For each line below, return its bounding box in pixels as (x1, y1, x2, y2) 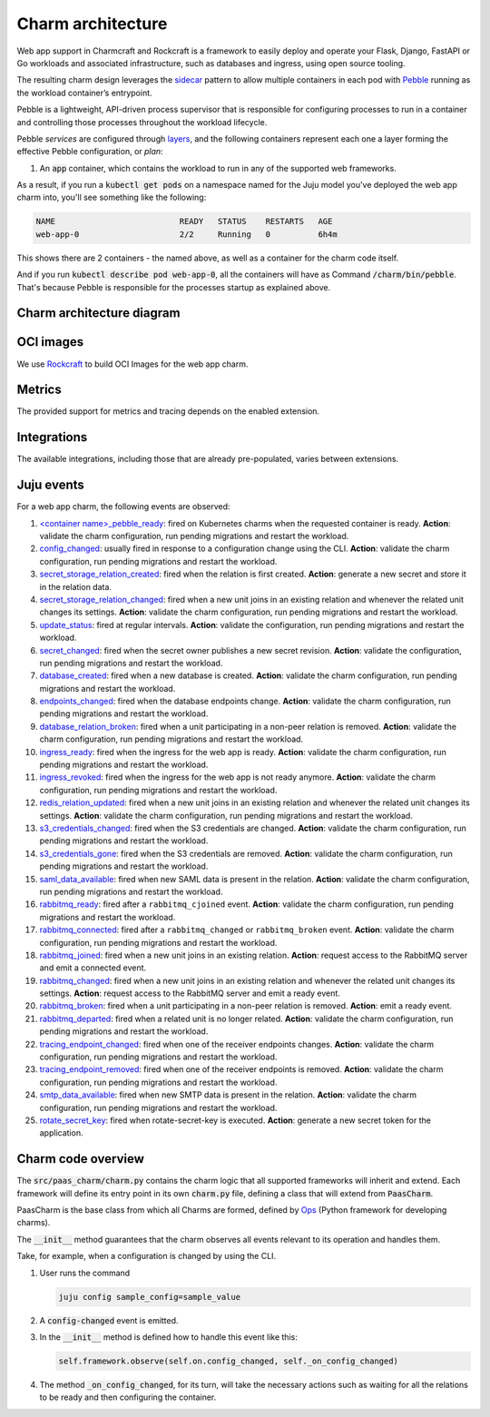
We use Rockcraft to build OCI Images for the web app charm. (16, 359, 249, 369)
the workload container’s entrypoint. (16, 87, 153, 98)
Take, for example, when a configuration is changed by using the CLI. (16, 1251, 277, 1262)
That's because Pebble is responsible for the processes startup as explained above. (16, 281, 331, 292)
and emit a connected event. (39, 962, 147, 973)
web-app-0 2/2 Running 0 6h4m (35, 229, 338, 240)
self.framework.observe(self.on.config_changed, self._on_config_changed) (58, 1355, 399, 1366)
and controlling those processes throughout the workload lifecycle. (16, 116, 268, 127)
